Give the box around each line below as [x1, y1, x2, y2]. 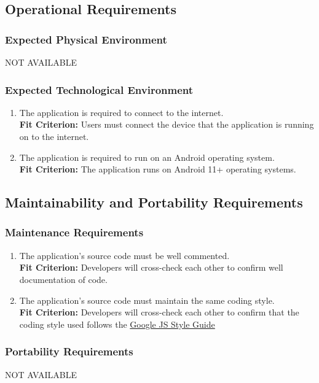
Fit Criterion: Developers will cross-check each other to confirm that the [19, 306, 299, 319]
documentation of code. [19, 273, 108, 285]
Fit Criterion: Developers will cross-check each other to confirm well [19, 261, 283, 274]
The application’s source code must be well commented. [19, 249, 230, 261]
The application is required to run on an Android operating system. [19, 150, 275, 163]
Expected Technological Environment [5, 82, 194, 97]
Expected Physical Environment [5, 31, 167, 47]
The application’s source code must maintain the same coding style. [19, 293, 275, 306]
